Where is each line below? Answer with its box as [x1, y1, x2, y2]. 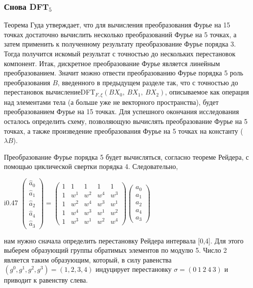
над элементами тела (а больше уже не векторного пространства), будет [4, 96, 219, 107]
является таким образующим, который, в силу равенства [4, 254, 172, 264]
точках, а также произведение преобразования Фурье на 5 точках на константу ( [4, 125, 243, 136]
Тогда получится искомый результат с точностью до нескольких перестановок [4, 48, 235, 58]
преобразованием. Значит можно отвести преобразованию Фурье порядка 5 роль [4, 68, 243, 78]
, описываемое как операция [165, 87, 249, 97]
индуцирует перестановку [95, 264, 172, 274]
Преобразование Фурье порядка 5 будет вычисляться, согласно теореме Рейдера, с [4, 151, 249, 162]
